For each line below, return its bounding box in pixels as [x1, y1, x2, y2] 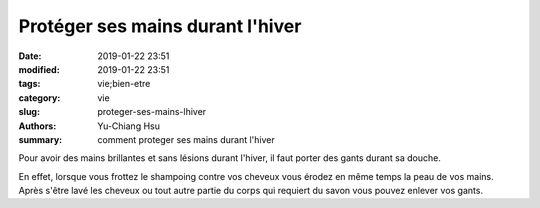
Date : [18, 50, 42, 62]
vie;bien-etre [97, 78, 151, 90]
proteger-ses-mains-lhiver [97, 106, 207, 118]
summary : [18, 133, 63, 145]
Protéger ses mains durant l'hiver [18, 15, 302, 37]
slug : [18, 106, 40, 118]
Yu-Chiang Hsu [97, 120, 160, 132]
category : [18, 91, 61, 104]
